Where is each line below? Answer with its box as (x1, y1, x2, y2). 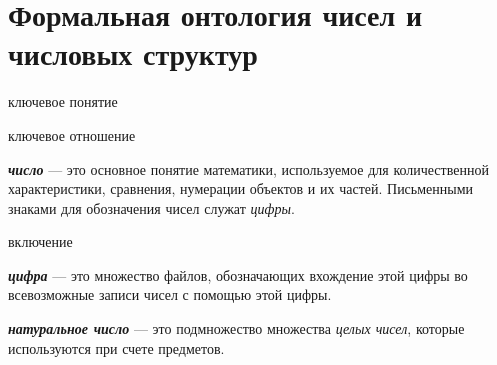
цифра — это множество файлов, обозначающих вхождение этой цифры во (8, 264, 468, 285)
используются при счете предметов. (8, 337, 225, 358)
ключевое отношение (8, 124, 136, 145)
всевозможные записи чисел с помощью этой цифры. (8, 284, 332, 305)
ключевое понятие (8, 91, 118, 112)
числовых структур (8, 33, 258, 74)
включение (8, 231, 73, 252)
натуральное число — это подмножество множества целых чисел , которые (8, 318, 465, 339)
